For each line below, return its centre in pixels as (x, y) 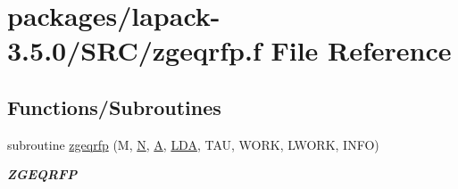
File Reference (361, 50)
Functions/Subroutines (114, 107)
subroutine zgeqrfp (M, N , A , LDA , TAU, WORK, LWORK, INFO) (193, 144)
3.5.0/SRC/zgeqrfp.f (134, 50)
